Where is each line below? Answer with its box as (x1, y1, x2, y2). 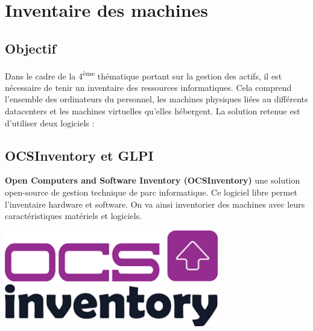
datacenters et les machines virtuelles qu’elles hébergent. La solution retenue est (5, 105, 300, 117)
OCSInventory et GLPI (5, 146, 154, 164)
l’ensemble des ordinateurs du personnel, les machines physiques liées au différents (5, 93, 308, 105)
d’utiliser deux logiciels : (5, 116, 95, 129)
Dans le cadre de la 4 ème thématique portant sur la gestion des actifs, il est (5, 67, 282, 82)
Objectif (5, 39, 56, 57)
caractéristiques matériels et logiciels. (5, 209, 142, 222)
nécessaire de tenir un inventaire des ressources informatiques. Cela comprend (5, 81, 292, 93)
